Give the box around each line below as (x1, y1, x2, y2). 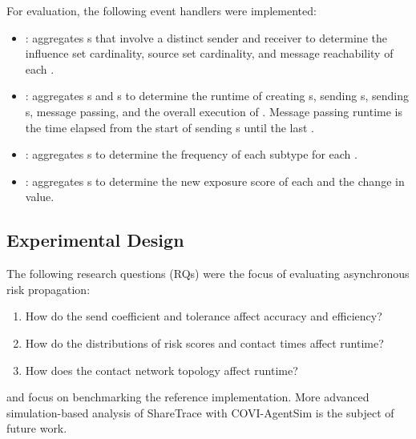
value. (25, 188, 55, 205)
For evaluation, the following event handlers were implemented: (6, 2, 317, 18)
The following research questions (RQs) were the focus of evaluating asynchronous (6, 265, 410, 282)
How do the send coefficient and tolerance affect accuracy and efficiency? (25, 308, 382, 324)
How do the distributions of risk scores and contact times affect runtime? (25, 334, 384, 351)
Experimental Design (6, 228, 184, 252)
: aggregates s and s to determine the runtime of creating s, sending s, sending (25, 87, 410, 104)
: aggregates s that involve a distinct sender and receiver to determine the (25, 29, 387, 46)
